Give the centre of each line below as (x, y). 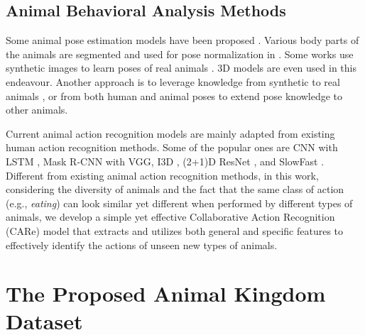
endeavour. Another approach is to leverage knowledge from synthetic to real (173, 81)
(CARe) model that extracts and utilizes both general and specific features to (175, 230)
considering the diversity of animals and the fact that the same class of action (175, 189)
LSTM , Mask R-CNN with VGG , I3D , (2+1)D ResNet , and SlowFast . (165, 161)
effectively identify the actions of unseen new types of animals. (142, 245)
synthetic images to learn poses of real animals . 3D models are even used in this (181, 68)
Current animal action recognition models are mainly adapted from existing (170, 133)
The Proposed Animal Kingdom (166, 293)
